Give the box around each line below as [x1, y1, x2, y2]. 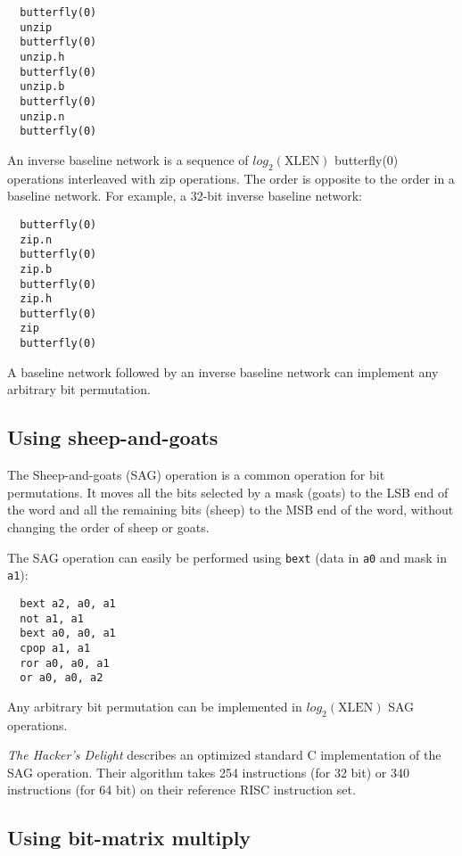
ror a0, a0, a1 [20, 656, 110, 670]
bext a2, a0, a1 [20, 597, 116, 610]
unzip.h [20, 50, 65, 63]
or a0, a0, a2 [20, 671, 103, 685]
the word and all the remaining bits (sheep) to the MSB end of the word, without [7, 500, 454, 519]
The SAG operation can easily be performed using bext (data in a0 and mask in [7, 547, 448, 566]
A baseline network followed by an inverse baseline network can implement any [7, 362, 439, 381]
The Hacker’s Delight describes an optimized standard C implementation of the [7, 745, 441, 764]
